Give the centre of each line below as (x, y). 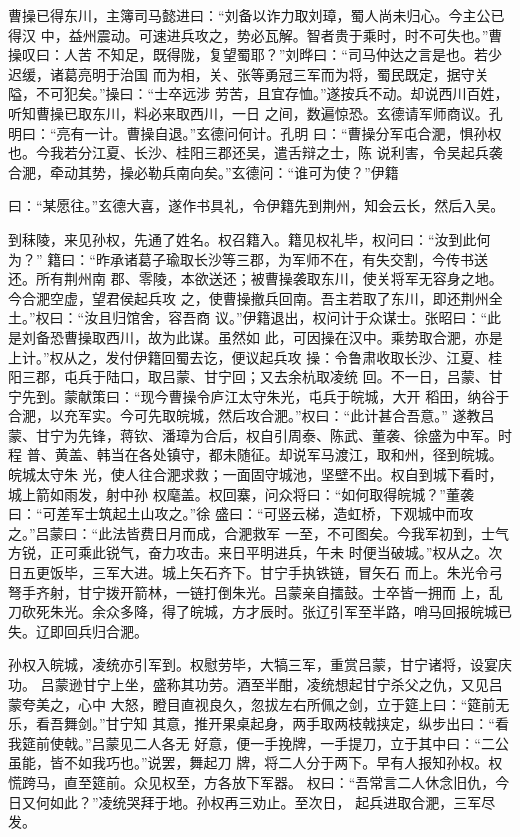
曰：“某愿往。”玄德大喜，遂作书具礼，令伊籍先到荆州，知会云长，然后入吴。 (256, 205)
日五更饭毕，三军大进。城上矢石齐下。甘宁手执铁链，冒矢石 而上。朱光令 (248, 572)
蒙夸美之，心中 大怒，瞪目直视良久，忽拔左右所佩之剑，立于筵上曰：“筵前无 (259, 703)
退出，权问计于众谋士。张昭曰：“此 (386, 317)
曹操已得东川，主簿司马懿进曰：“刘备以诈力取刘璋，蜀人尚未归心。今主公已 (256, 15)
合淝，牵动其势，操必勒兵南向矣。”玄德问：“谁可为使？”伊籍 (203, 171)
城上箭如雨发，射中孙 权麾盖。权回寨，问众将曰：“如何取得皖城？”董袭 (241, 493)
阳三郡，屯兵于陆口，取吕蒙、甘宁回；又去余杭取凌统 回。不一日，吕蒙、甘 (255, 376)
